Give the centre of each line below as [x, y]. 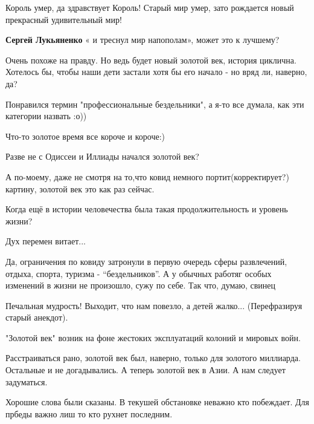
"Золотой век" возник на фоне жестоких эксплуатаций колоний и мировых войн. [153, 337]
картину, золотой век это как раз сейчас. [80, 188]
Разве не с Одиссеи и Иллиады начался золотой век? [102, 156]
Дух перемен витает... [46, 241]
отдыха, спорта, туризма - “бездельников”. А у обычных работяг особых [139, 273]
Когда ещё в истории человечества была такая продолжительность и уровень [147, 209]
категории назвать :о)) [46, 116]
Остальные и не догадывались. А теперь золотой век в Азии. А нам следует [146, 370]
